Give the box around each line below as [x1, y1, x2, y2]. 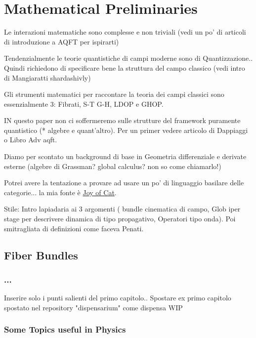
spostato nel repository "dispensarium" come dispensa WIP [4, 302, 183, 312]
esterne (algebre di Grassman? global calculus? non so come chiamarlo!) [4, 161, 221, 171]
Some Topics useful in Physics [4, 323, 126, 336]
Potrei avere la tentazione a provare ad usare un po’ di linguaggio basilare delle [4, 177, 244, 188]
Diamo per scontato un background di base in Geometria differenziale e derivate [4, 151, 247, 162]
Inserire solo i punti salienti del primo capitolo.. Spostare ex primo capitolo [4, 293, 231, 303]
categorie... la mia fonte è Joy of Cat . [4, 187, 117, 197]
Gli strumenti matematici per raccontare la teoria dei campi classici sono [4, 89, 224, 99]
